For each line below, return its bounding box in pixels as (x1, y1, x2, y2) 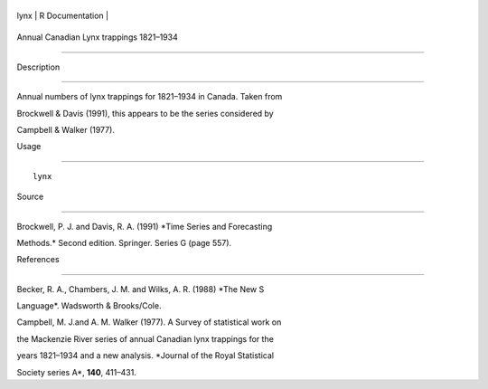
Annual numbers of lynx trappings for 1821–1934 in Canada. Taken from (16, 91, 283, 102)
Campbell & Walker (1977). (16, 124, 115, 135)
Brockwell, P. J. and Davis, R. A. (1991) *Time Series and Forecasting (16, 221, 273, 232)
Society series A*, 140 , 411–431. (16, 366, 137, 377)
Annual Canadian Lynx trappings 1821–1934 (16, 32, 178, 43)
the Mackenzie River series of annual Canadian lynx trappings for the (16, 333, 275, 344)
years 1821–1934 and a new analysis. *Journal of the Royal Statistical (16, 350, 275, 361)
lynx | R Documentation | (16, 10, 108, 21)
